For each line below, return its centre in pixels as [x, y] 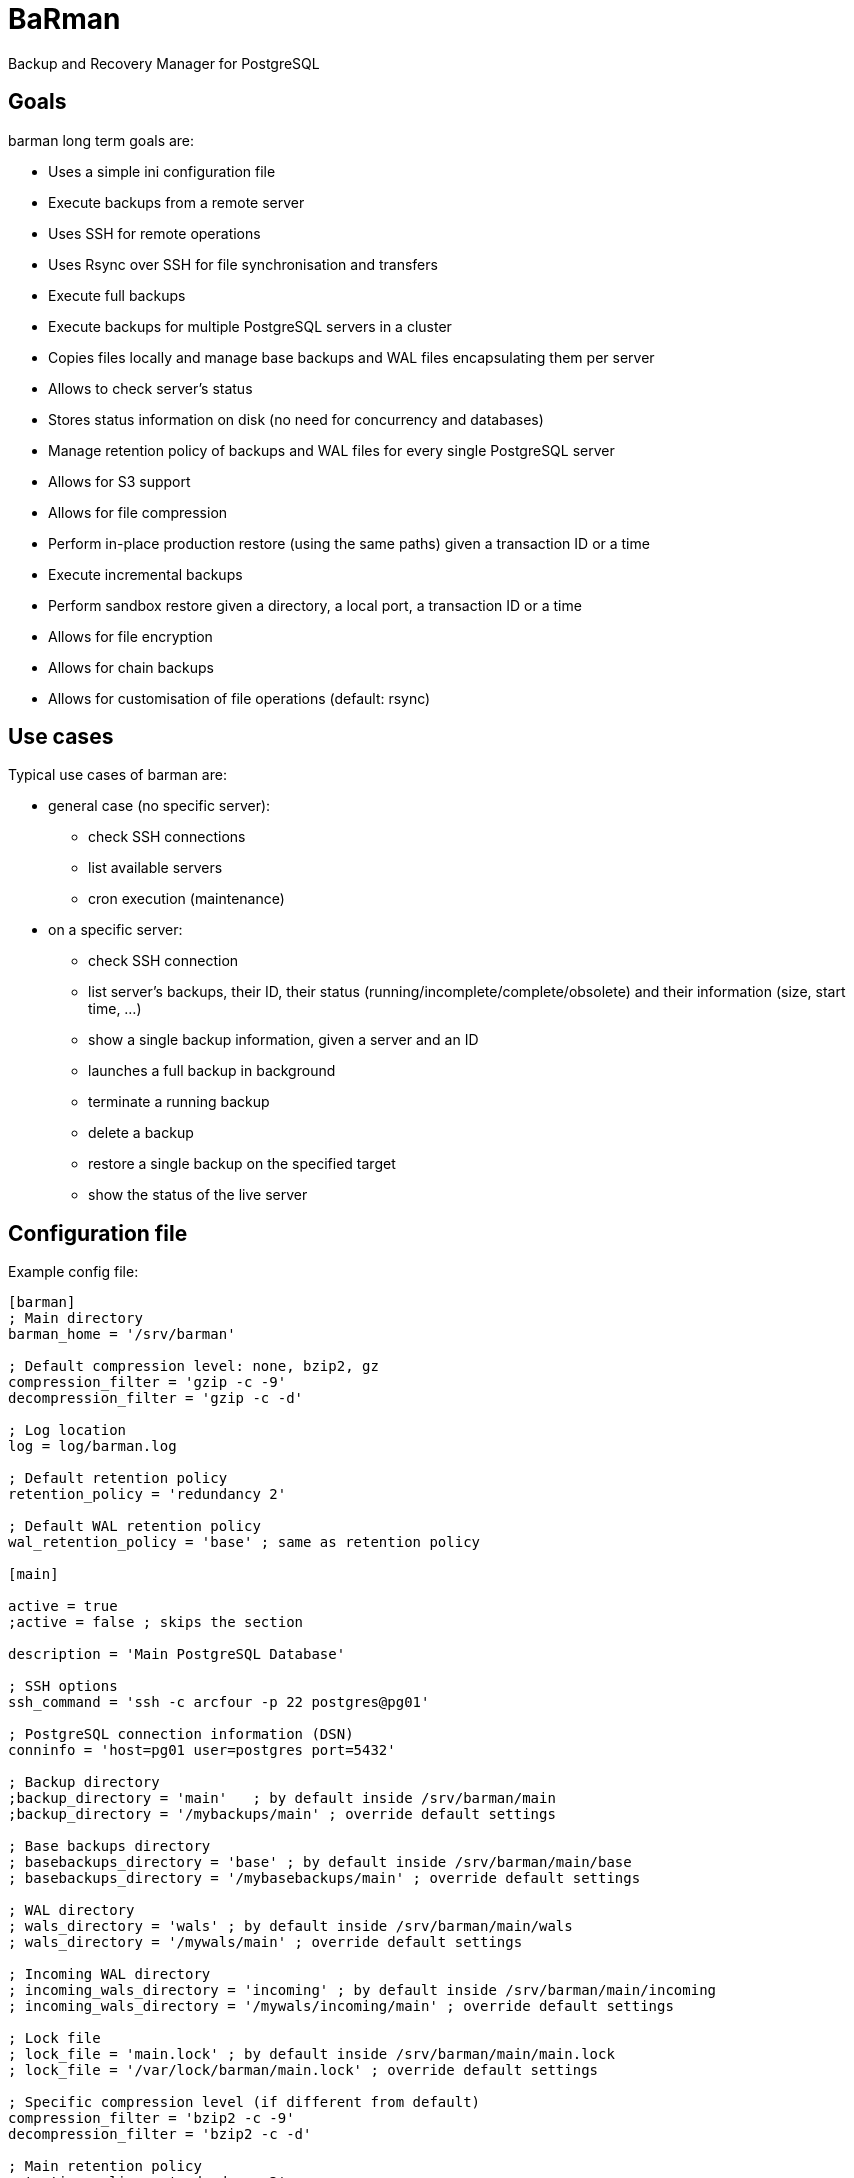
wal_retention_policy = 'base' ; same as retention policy [244, 1542]
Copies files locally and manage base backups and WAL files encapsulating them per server [351, 357]
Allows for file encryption [130, 636]
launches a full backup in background [212, 1071]
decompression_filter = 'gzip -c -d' [156, 1398]
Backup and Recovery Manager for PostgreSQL [164, 63]
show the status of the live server [198, 1195]
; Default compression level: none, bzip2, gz [193, 1366]
